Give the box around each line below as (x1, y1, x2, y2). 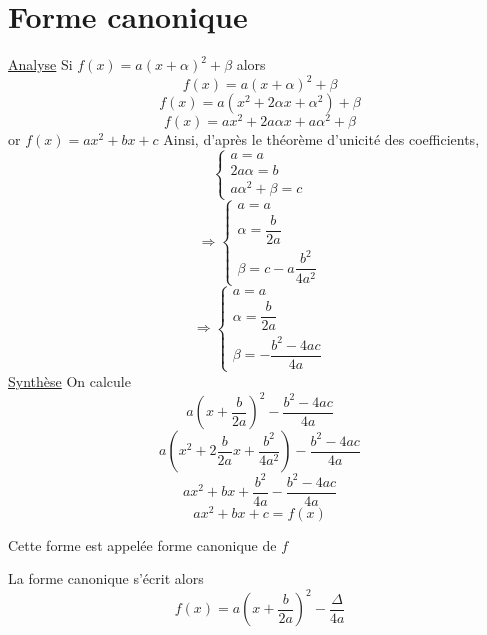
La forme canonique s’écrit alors (8, 568, 204, 589)
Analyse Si (8, 54, 73, 75)
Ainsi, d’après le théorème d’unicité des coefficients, (163, 129, 480, 150)
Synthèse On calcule (8, 370, 131, 391)
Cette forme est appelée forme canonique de (8, 534, 277, 555)
